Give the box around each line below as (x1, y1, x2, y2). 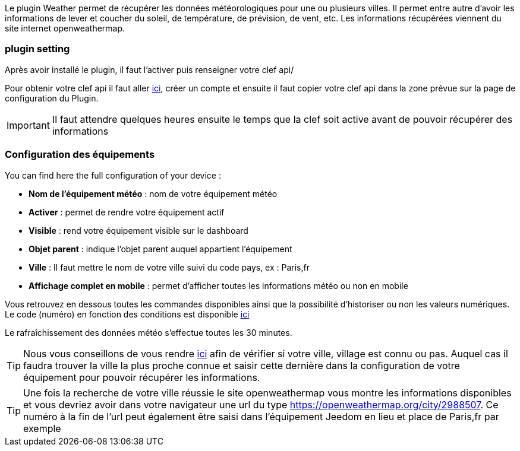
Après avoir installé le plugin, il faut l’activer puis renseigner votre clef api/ (5, 64, 294, 75)
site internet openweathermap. (5, 23, 125, 33)
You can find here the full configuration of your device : (5, 170, 221, 180)
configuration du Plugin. (5, 93, 99, 103)
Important (7, 119, 50, 131)
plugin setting (5, 43, 70, 55)
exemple (23, 422, 61, 434)
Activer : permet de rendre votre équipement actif (29, 207, 225, 217)
